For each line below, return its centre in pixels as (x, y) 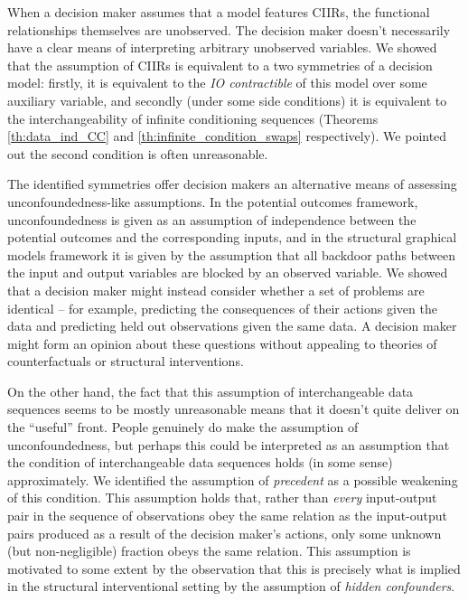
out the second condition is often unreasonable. (138, 153)
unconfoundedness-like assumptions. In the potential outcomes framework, (213, 201)
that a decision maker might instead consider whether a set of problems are (216, 290)
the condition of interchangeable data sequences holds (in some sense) (200, 462)
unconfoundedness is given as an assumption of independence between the (212, 219)
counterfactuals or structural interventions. (126, 361)
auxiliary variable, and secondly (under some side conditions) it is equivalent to (227, 100)
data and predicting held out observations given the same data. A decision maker (232, 326)
